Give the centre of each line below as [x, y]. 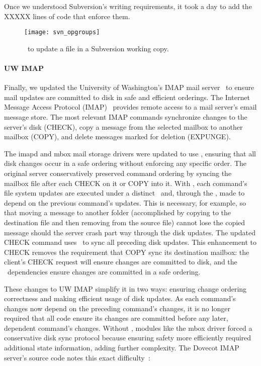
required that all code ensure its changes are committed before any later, [116, 318]
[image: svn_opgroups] [62, 32]
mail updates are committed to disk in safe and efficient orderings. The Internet [127, 97]
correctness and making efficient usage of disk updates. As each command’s [120, 298]
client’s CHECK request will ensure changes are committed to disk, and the [121, 262]
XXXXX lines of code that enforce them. [67, 16]
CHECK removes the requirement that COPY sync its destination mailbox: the [127, 252]
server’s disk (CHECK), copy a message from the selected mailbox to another [123, 126]
